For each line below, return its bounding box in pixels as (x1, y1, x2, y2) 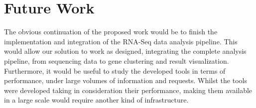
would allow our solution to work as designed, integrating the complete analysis (4, 46, 247, 56)
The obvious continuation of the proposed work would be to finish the (4, 26, 218, 37)
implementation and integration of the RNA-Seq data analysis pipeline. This (4, 36, 238, 46)
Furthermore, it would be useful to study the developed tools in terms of (4, 65, 226, 76)
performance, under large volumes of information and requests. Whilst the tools (4, 75, 247, 86)
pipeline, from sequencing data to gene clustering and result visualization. (4, 55, 229, 66)
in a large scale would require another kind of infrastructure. (4, 95, 189, 105)
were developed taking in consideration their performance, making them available (4, 85, 253, 95)
